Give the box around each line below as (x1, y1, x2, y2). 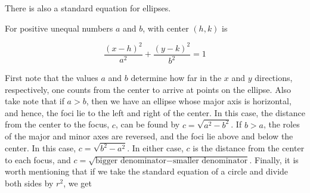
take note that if (5, 95, 64, 107)
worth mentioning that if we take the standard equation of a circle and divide (5, 165, 289, 178)
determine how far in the (131, 71, 222, 84)
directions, (255, 71, 293, 84)
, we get (63, 177, 92, 189)
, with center (142, 21, 189, 34)
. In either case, (127, 142, 184, 154)
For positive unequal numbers (5, 21, 113, 34)
